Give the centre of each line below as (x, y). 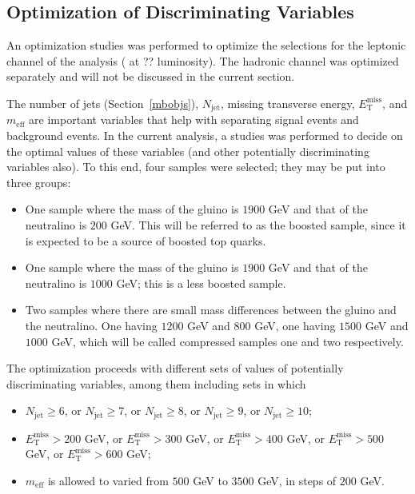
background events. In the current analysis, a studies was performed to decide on (205, 135)
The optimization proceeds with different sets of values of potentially (175, 368)
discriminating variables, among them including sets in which (156, 383)
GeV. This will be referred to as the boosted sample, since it (258, 225)
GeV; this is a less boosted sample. (201, 283)
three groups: (39, 182)
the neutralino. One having (91, 325)
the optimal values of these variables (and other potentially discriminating (188, 151)
